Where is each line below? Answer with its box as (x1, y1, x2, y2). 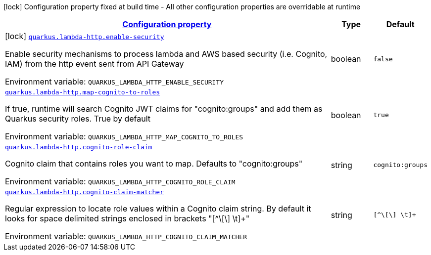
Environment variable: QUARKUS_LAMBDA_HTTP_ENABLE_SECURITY (5, 77, 224, 86)
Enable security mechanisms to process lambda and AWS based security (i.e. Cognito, (5, 49, 328, 59)
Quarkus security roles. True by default (5, 114, 151, 124)
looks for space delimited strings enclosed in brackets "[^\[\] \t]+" (5, 213, 250, 223)
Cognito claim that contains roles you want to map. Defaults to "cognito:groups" (5, 159, 303, 169)
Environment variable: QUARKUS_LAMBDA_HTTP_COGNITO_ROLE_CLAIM (5, 176, 236, 186)
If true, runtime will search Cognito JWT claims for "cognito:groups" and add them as (5, 104, 323, 114)
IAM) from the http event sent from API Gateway (5, 59, 184, 69)
